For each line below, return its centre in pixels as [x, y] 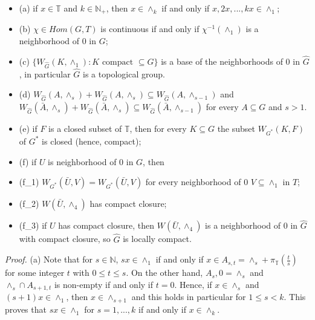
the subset [236, 129]
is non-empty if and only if [104, 284]
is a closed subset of [85, 129]
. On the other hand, [164, 273]
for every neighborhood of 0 [197, 182]
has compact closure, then [106, 225]
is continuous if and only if [150, 29]
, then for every [158, 129]
